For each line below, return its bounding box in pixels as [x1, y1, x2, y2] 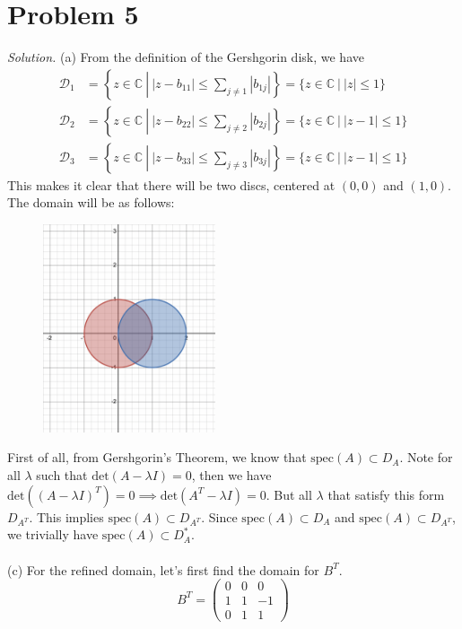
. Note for [399, 448, 453, 467]
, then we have [191, 466, 272, 485]
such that [36, 466, 88, 485]
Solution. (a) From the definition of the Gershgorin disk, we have [7, 48, 364, 66]
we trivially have [7, 525, 99, 544]
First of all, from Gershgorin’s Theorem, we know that [7, 448, 307, 467]
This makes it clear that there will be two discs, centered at [7, 175, 336, 194]
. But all [266, 485, 312, 503]
